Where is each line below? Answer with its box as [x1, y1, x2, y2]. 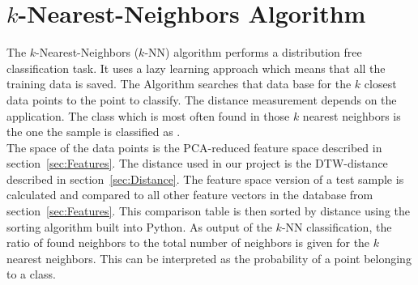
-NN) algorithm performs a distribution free [144, 44, 362, 61]
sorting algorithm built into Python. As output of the [6, 218, 272, 235]
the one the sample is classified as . [6, 123, 181, 140]
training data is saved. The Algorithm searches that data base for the [6, 75, 352, 92]
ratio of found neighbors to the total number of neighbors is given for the [6, 234, 370, 251]
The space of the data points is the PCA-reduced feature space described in [6, 138, 382, 155]
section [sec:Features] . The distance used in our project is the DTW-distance [6, 155, 388, 172]
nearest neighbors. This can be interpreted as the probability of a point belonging [6, 249, 412, 266]
